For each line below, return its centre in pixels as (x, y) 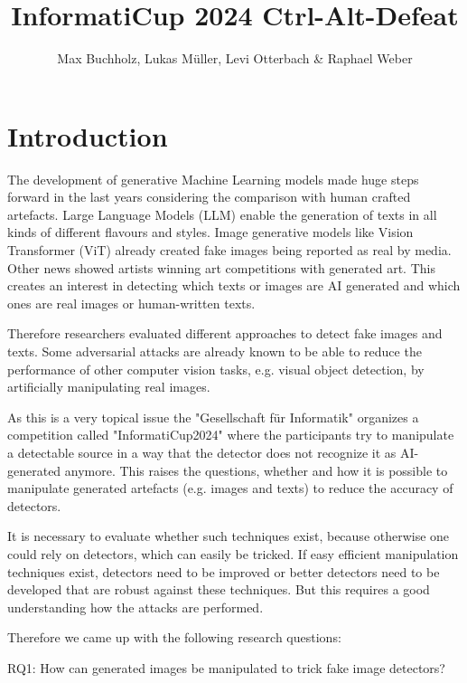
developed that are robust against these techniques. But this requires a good (219, 589)
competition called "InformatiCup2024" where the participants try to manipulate (231, 435)
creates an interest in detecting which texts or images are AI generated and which (234, 285)
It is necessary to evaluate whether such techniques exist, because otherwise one (229, 536)
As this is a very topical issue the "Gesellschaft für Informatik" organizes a (213, 417)
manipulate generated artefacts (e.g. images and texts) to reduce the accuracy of (230, 488)
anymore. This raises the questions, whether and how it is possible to (256, 470)
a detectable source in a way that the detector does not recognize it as (202, 452)
